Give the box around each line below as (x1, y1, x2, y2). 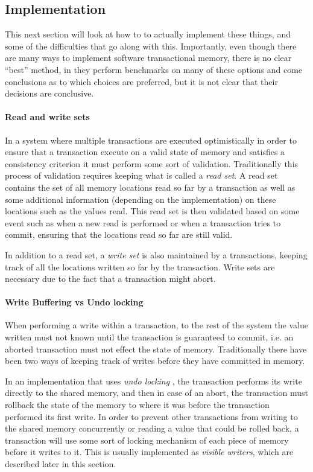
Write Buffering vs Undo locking (5, 296, 144, 308)
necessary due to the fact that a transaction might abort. (5, 272, 216, 285)
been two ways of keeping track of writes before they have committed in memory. (5, 354, 305, 367)
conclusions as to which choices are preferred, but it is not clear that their (5, 75, 278, 88)
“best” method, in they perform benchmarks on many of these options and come (5, 63, 303, 75)
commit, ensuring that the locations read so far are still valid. (5, 228, 233, 241)
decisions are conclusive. (5, 87, 94, 100)
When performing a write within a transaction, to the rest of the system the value (5, 319, 308, 331)
